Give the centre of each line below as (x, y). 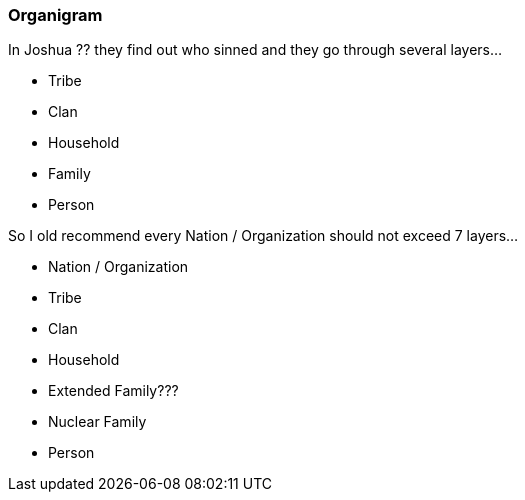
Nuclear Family (97, 422)
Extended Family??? (113, 391)
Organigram (55, 15)
